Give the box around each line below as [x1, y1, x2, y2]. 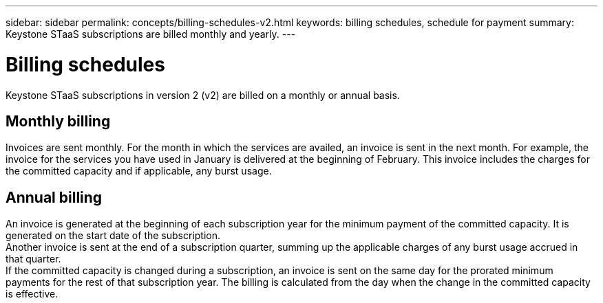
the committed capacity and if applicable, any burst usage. [6, 165, 272, 177]
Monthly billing [6, 112, 111, 130]
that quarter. [6, 253, 61, 265]
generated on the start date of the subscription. [6, 229, 221, 242]
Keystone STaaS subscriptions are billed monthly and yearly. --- [6, 28, 296, 40]
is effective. [6, 288, 59, 300]
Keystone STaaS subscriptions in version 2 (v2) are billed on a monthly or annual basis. [6, 89, 400, 101]
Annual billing [6, 188, 103, 206]
